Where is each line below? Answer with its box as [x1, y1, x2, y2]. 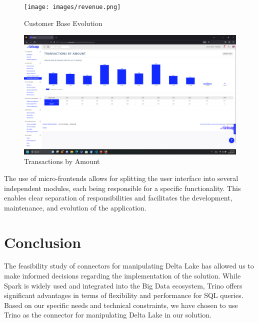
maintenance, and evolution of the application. [4, 202, 146, 212]
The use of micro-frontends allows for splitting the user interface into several [4, 172, 238, 183]
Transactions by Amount [24, 156, 100, 166]
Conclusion [4, 231, 81, 252]
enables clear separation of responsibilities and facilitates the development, [4, 192, 232, 203]
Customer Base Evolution [24, 17, 102, 28]
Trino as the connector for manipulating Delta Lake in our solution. [4, 309, 211, 320]
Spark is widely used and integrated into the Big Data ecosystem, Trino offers [4, 280, 242, 290]
